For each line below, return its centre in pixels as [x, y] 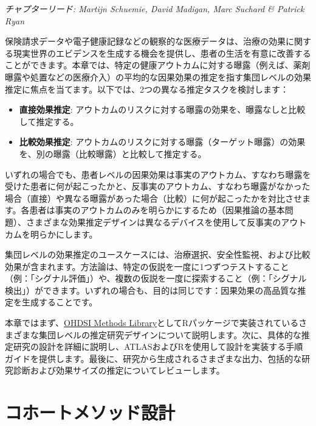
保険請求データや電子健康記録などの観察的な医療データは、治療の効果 [145, 41]
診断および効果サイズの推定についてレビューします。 [119, 370]
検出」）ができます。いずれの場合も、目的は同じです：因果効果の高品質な [151, 290]
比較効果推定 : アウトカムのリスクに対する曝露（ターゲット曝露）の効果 [162, 142]
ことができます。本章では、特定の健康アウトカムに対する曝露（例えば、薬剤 [158, 65]
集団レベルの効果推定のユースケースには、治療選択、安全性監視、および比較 [158, 254]
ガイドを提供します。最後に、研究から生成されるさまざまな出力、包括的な [153, 358]
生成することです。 [60, 302]
